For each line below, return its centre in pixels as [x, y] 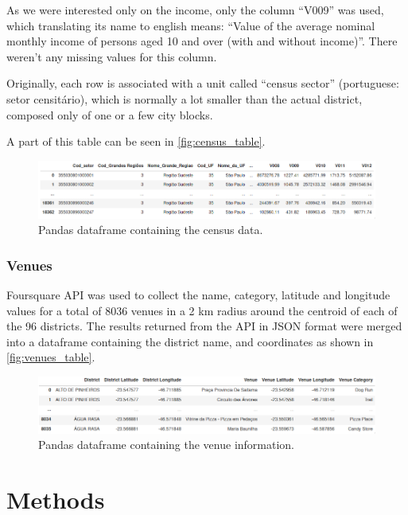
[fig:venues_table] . [51, 357]
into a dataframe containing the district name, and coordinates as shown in [190, 341]
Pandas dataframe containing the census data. [151, 230]
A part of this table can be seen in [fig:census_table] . [136, 141]
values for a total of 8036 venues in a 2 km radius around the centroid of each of [202, 310]
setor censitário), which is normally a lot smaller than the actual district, [185, 98]
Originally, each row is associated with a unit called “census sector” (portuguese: [203, 83]
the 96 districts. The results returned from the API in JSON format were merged [204, 326]
